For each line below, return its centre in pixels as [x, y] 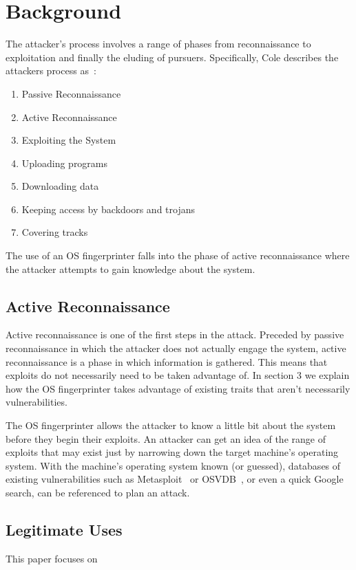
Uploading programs [65, 163]
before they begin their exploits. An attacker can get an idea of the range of [166, 438]
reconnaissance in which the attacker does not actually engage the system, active [176, 348]
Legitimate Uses [64, 529]
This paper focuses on [52, 558]
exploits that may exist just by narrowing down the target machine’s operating [172, 452]
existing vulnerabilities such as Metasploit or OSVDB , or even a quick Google [175, 479]
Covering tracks [55, 232]
